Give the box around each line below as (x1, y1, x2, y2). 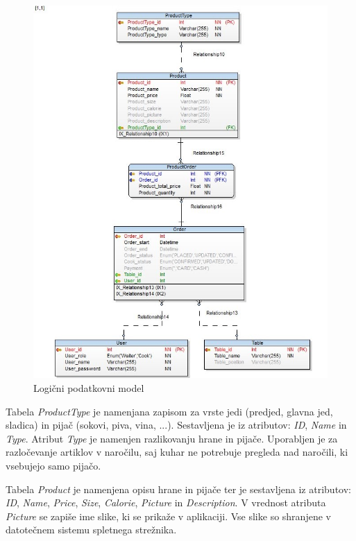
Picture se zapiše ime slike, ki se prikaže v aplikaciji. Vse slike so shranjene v (6, 508, 331, 523)
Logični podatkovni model (33, 381, 144, 395)
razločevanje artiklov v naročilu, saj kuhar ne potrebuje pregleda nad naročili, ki (6, 445, 348, 459)
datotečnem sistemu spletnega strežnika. (6, 522, 177, 537)
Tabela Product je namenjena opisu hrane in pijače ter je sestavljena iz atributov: (6, 481, 351, 496)
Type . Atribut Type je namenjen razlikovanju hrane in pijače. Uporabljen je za (6, 431, 338, 445)
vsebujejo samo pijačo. (6, 458, 101, 472)
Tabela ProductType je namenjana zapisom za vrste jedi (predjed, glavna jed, (6, 404, 333, 418)
